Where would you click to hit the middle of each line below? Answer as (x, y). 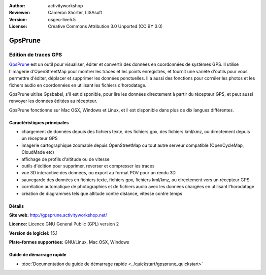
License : (18, 27)
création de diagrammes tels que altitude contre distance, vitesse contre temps (102, 193)
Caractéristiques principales (39, 122)
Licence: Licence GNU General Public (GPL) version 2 (64, 224)
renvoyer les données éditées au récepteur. (53, 101)
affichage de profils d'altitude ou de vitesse (66, 159)
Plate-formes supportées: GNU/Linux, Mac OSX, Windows (69, 242)
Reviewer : (20, 13)
